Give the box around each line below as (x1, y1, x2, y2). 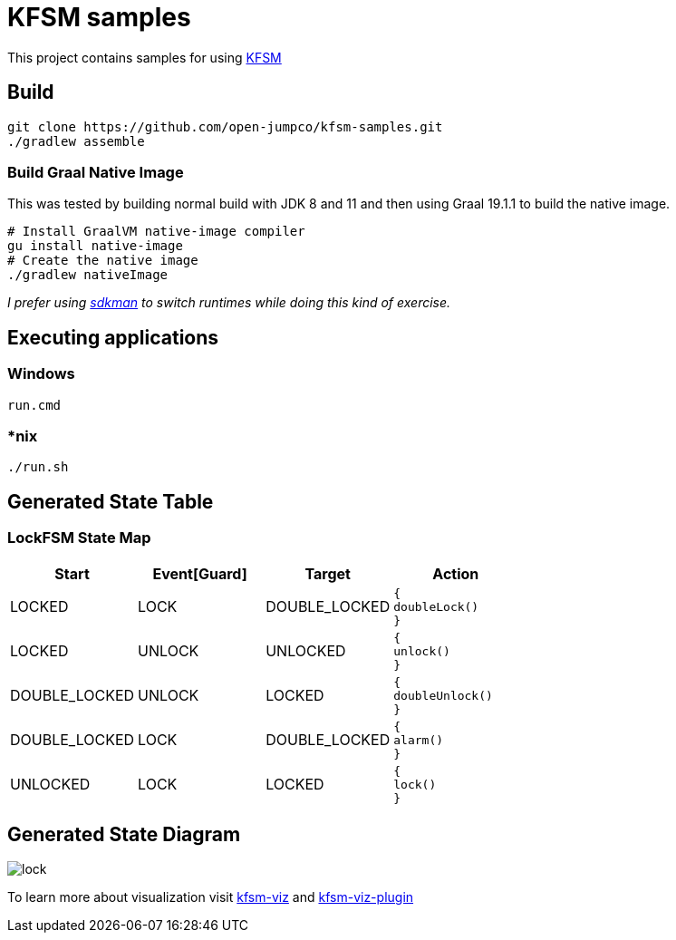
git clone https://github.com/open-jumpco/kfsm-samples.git (7, 119, 443, 134)
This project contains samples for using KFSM (7, 49, 282, 65)
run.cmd (7, 397, 62, 412)
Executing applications (7, 325, 219, 349)
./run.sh (7, 460, 69, 475)
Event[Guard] (152, 564, 247, 583)
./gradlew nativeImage (7, 267, 169, 283)
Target (304, 564, 351, 583)
